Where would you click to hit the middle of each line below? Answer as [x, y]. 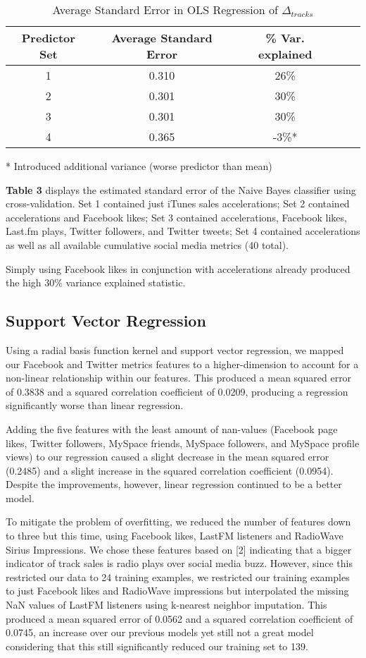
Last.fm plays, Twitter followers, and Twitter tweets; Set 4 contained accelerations [183, 231]
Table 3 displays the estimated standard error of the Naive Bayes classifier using [181, 189]
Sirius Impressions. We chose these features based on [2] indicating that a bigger [179, 549]
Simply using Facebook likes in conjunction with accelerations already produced [178, 268]
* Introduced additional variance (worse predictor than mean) [139, 166]
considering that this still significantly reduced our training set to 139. [157, 646]
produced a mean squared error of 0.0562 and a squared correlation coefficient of [179, 618]
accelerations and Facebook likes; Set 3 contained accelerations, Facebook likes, [176, 217]
